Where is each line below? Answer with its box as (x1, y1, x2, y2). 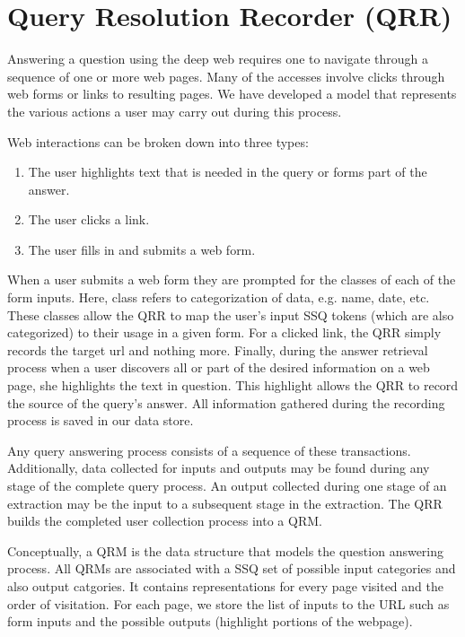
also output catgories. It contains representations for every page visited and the (7, 576, 443, 595)
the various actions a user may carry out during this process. (7, 101, 342, 120)
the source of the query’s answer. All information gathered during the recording (7, 393, 445, 412)
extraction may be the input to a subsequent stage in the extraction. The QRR (7, 493, 443, 512)
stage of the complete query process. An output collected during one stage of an (7, 476, 447, 494)
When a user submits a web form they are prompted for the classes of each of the (7, 270, 456, 289)
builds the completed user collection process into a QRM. (7, 511, 322, 530)
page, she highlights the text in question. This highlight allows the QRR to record (7, 376, 459, 395)
